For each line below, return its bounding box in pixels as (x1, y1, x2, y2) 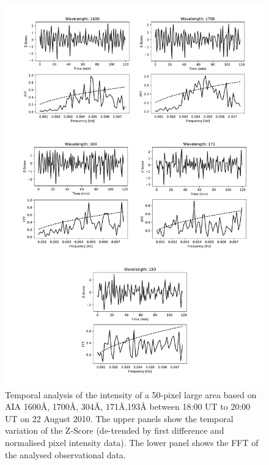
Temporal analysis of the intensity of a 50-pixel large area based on (5, 388, 257, 401)
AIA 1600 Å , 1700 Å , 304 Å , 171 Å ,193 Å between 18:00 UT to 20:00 (5, 400, 251, 413)
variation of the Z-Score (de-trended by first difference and (5, 424, 224, 437)
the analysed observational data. (5, 448, 126, 461)
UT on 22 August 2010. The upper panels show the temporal (5, 412, 234, 425)
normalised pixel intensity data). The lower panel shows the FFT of (5, 436, 259, 448)
